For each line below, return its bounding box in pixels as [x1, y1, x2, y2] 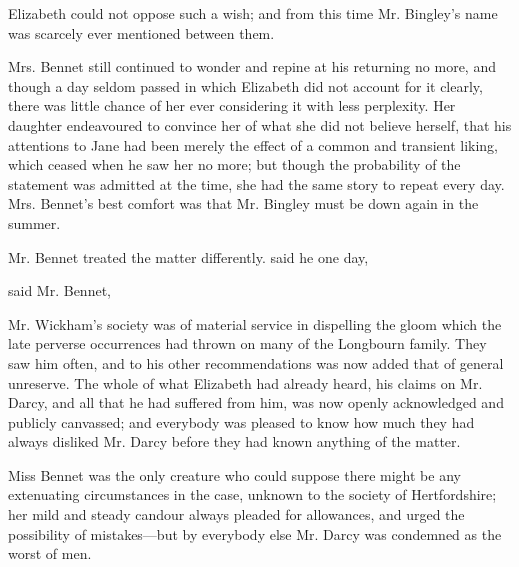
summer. [8, 212, 61, 233]
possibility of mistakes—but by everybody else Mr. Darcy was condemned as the [8, 523, 502, 544]
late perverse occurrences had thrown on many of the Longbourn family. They [8, 333, 487, 354]
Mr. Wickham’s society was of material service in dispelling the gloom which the [8, 313, 502, 334]
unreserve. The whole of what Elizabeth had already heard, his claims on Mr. [8, 372, 483, 393]
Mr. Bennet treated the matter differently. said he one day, [8, 246, 369, 267]
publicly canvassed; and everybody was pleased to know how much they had [8, 411, 475, 432]
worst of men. [8, 543, 92, 564]
